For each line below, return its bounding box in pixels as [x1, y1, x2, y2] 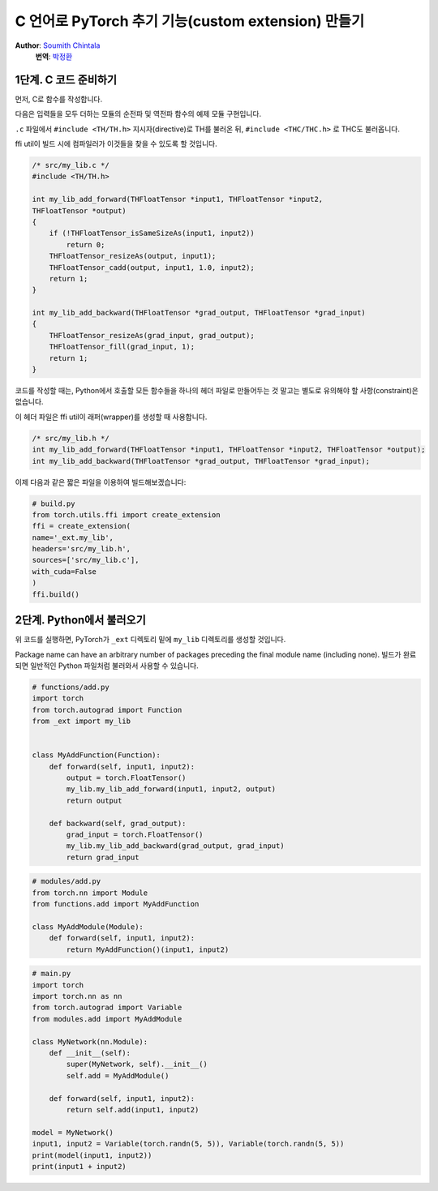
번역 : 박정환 [35, 51, 73, 61]
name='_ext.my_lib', [32, 533, 114, 542]
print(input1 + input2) [32, 1162, 127, 1171]
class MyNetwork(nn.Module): [32, 1037, 148, 1046]
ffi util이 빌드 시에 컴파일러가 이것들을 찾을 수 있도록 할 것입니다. [15, 139, 218, 149]
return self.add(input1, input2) [66, 1105, 200, 1114]
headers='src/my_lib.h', [32, 544, 131, 554]
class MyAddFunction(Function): [32, 751, 161, 760]
